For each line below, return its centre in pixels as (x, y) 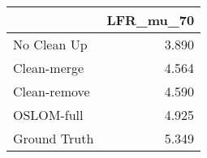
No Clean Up (50, 44)
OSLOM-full (48, 115)
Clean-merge (49, 68)
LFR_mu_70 (151, 20)
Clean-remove (52, 91)
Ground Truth (54, 138)
